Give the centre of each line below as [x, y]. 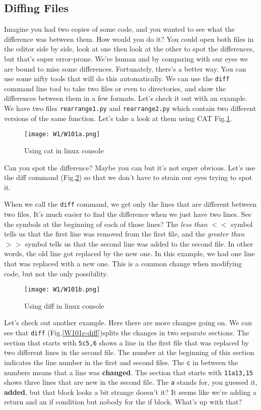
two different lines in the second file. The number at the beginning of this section [129, 352]
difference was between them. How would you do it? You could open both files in [129, 39]
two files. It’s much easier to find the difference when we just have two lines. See [128, 214]
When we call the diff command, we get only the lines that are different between [130, 204]
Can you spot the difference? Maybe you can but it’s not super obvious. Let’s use [130, 167]
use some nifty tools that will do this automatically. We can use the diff [117, 78]
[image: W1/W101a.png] [62, 134]
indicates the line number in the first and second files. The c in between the [121, 362]
